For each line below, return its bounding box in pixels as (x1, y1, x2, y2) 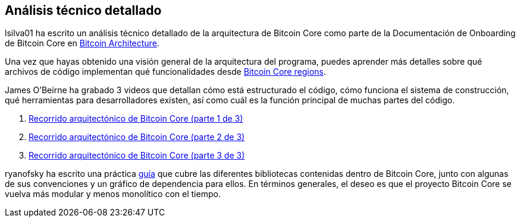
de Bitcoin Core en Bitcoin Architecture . (5, 38, 159, 49)
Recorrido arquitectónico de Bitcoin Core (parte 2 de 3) (29, 132, 245, 142)
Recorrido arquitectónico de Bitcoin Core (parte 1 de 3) (29, 113, 243, 124)
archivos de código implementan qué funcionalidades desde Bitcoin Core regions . (5, 66, 326, 77)
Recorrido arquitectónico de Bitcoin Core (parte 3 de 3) (29, 150, 245, 161)
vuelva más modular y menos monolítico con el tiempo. (5, 189, 221, 199)
